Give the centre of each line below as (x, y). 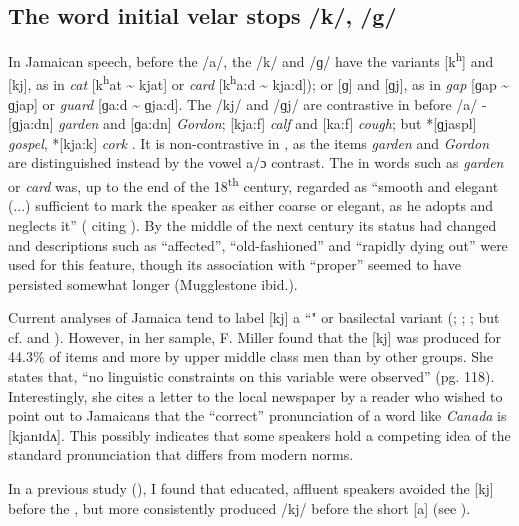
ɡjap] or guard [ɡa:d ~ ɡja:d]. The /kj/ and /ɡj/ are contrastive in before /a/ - (247, 103)
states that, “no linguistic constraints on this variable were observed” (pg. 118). (251, 376)
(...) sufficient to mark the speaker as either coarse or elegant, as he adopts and (251, 205)
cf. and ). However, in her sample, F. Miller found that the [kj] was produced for (254, 336)
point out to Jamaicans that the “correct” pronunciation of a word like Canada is (257, 415)
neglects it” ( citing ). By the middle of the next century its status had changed (252, 224)
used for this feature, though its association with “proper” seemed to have (234, 264)
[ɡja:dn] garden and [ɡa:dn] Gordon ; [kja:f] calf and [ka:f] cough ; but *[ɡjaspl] (242, 123)
